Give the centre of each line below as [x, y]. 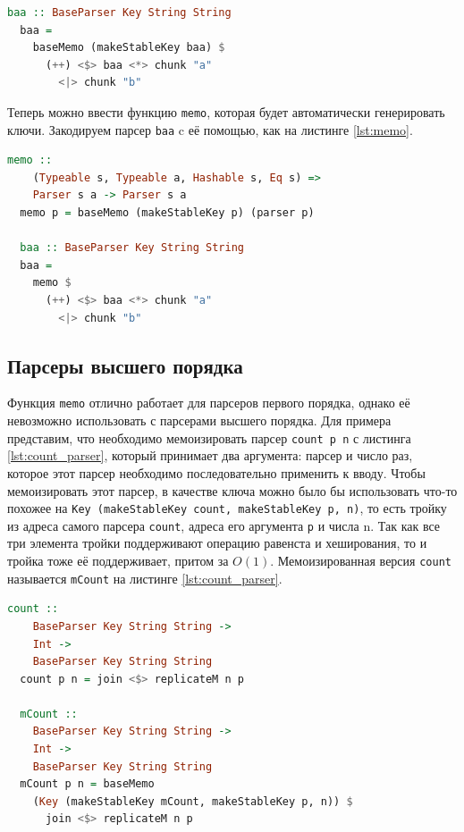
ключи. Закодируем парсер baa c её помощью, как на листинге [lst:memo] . [210, 129]
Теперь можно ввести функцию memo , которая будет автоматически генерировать [226, 111]
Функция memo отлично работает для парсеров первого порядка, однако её [209, 403]
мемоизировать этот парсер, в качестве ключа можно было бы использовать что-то [232, 490]
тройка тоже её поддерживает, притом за [118, 561]
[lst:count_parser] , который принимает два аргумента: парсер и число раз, [210, 455]
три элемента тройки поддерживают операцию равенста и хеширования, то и [217, 543]
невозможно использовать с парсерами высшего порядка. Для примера [199, 420]
